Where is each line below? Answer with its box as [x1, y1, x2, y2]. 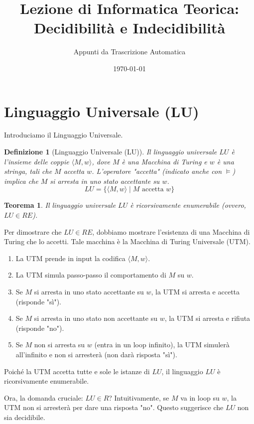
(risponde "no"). [15, 322, 64, 333]
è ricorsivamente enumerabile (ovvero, [130, 200, 246, 210]
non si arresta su [34, 339, 85, 350]
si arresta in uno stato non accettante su [34, 313, 158, 323]
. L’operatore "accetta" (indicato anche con [92, 166, 222, 176]
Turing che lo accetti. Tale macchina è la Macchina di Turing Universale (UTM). [4, 236, 251, 247]
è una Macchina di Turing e [122, 156, 207, 166]
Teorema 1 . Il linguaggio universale [4, 200, 116, 210]
